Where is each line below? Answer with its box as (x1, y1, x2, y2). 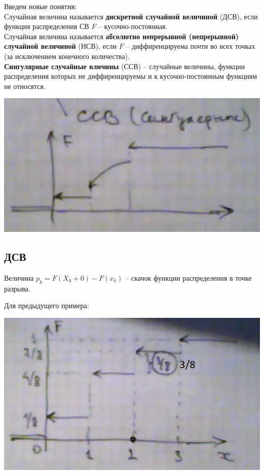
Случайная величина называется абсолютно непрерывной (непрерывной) (4, 31, 239, 41)
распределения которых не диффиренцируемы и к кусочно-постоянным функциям (4, 71, 257, 81)
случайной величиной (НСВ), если (4, 41, 117, 51)
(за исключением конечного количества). (4, 50, 130, 61)
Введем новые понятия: (4, 1, 77, 11)
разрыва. (4, 283, 30, 293)
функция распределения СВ (4, 21, 89, 32)
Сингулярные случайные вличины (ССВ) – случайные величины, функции (4, 61, 245, 71)
